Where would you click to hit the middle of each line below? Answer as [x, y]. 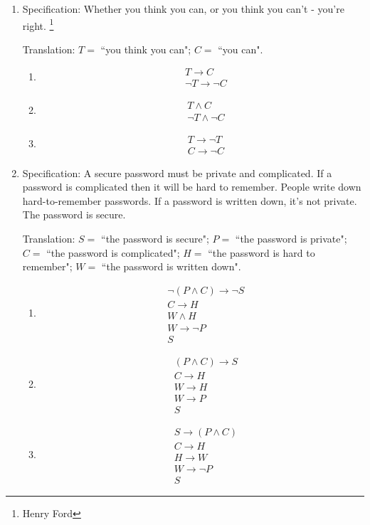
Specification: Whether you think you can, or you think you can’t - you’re [183, 9]
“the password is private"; [291, 238]
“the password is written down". [171, 266]
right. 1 [38, 24]
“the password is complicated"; [113, 252]
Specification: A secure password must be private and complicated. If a [177, 173]
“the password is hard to [261, 252]
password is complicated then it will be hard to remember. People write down [192, 187]
